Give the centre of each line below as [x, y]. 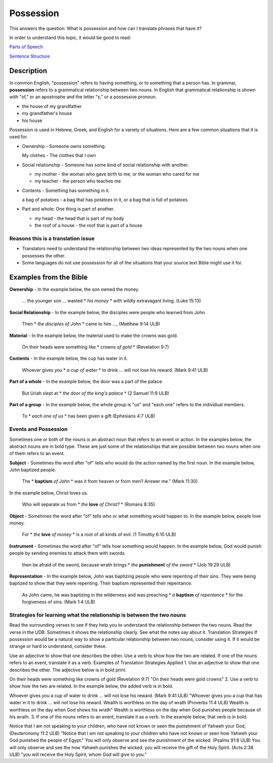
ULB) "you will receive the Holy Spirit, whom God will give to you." [78, 754]
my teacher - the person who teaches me [78, 181]
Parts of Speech [26, 47]
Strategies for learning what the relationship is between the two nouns [98, 615]
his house [32, 120]
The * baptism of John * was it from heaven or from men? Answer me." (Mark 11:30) [110, 481]
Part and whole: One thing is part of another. [68, 209]
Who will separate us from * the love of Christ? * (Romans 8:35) [88, 505]
